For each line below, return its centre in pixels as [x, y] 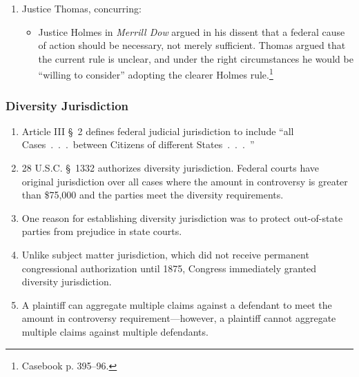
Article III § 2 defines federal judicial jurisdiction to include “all [158, 131]
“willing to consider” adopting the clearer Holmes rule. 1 [156, 74]
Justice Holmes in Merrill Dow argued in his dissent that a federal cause [192, 31]
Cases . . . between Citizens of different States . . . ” [138, 144]
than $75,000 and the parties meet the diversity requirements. [153, 195]
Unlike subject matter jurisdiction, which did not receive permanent [165, 254]
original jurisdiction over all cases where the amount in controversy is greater [185, 181]
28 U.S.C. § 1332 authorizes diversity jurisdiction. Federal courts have [171, 168]
